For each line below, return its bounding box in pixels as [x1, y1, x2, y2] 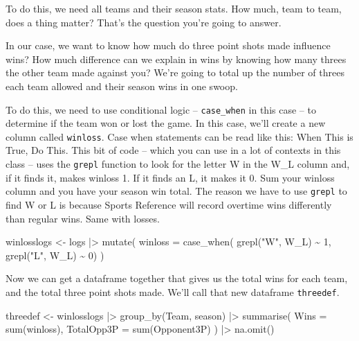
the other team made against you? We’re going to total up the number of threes [6, 65, 344, 80]
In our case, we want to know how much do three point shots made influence [6, 38, 331, 53]
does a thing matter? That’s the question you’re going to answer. [6, 15, 282, 29]
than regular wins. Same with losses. [6, 211, 160, 225]
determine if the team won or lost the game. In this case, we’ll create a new [6, 116, 326, 130]
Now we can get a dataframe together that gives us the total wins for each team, [6, 271, 348, 286]
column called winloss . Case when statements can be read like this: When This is [6, 129, 353, 143]
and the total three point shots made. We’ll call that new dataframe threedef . [6, 284, 340, 299]
